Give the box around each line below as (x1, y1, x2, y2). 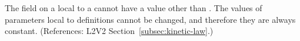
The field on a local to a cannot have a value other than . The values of (5, 2, 262, 13)
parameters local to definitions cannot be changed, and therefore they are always (5, 13, 296, 25)
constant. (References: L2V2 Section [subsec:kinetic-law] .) (5, 25, 214, 37)
